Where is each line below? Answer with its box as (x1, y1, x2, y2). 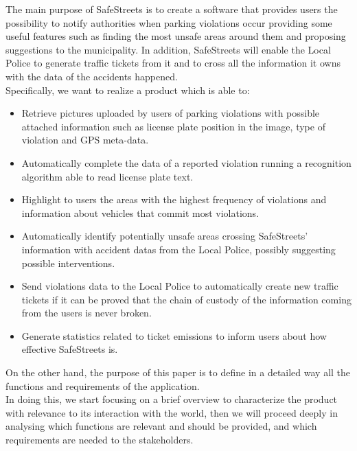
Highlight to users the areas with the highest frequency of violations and (21, 192, 327, 207)
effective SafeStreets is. (21, 342, 118, 356)
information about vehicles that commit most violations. (21, 205, 260, 220)
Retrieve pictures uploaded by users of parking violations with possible (21, 106, 320, 120)
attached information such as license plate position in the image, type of (21, 119, 325, 133)
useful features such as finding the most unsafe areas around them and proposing (5, 29, 346, 43)
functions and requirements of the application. (5, 378, 200, 393)
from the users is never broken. (21, 305, 152, 320)
